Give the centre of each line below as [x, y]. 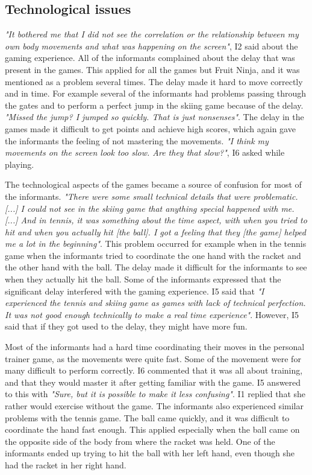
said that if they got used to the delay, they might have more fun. [126, 326]
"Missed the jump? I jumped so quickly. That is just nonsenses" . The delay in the [154, 117]
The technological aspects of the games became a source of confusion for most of [153, 184]
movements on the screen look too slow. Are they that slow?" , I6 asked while [145, 152]
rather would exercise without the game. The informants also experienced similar [154, 406]
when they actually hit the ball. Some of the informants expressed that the [143, 279]
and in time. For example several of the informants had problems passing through [156, 93]
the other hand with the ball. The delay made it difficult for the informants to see [156, 267]
